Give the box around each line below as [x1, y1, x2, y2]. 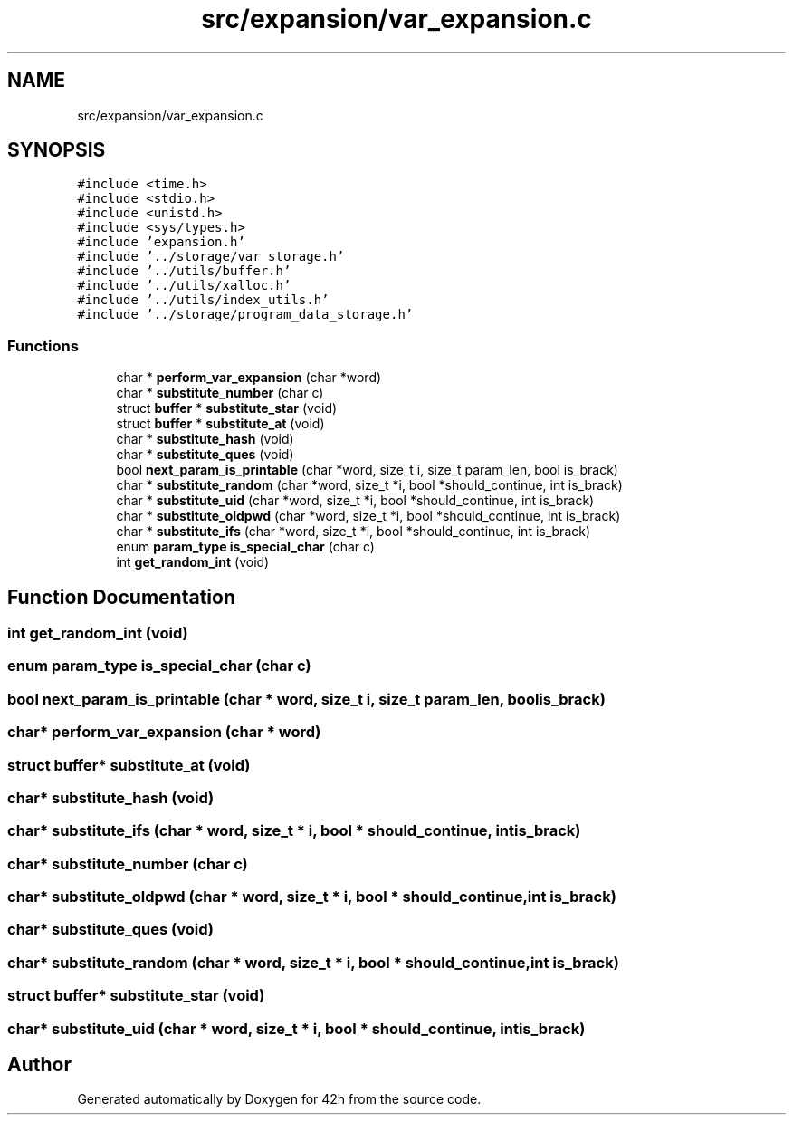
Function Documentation [7, 585, 235, 609]
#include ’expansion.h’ [77, 235, 245, 250]
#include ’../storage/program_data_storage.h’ [77, 307, 414, 322]
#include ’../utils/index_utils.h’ [77, 292, 330, 308]
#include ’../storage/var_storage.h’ [77, 249, 345, 264]
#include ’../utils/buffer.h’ [77, 264, 291, 279]
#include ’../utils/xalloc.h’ [77, 278, 291, 293]
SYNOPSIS [7, 139, 106, 162]
